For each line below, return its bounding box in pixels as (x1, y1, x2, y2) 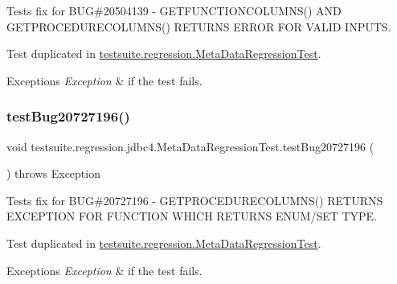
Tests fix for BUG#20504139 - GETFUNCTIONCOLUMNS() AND (6, 2, 342, 19)
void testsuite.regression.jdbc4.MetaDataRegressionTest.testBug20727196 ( (6, 138, 374, 154)
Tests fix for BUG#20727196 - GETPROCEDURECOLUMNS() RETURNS (6, 191, 383, 208)
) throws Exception (6, 165, 100, 182)
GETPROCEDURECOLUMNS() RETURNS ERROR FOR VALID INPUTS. (6, 18, 391, 35)
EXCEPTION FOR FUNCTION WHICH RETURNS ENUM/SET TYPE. (6, 208, 378, 224)
